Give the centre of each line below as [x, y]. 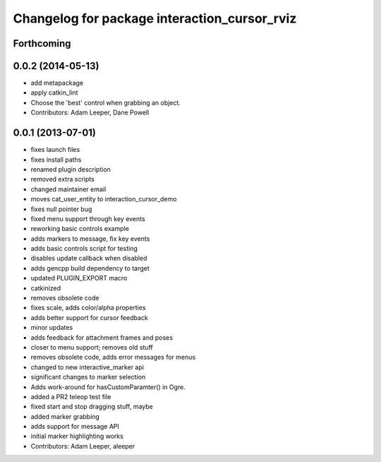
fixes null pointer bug [61, 209]
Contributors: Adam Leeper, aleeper [83, 446]
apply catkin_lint [54, 93]
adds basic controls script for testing [84, 249]
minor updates [52, 328]
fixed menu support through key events [88, 218]
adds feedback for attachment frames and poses [102, 337]
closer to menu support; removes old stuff [92, 347]
